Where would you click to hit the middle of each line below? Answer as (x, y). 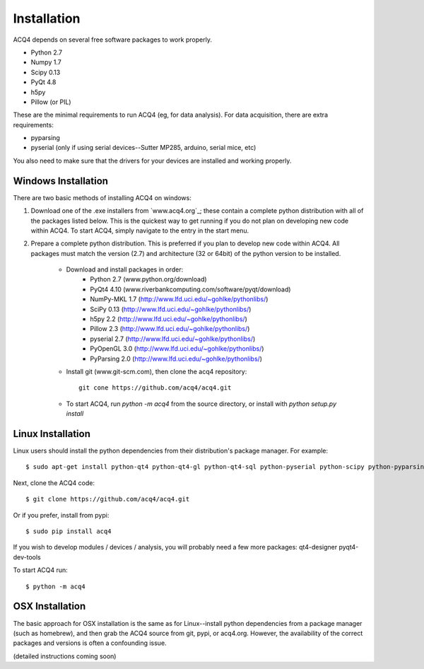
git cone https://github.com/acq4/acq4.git (155, 388)
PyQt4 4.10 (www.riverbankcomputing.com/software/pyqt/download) (190, 289)
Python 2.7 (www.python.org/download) (149, 279)
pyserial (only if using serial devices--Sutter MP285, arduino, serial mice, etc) (143, 148)
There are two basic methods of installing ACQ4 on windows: (102, 197)
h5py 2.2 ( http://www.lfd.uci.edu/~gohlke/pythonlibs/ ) (169, 319)
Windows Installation (61, 181)
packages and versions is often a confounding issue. (90, 643)
